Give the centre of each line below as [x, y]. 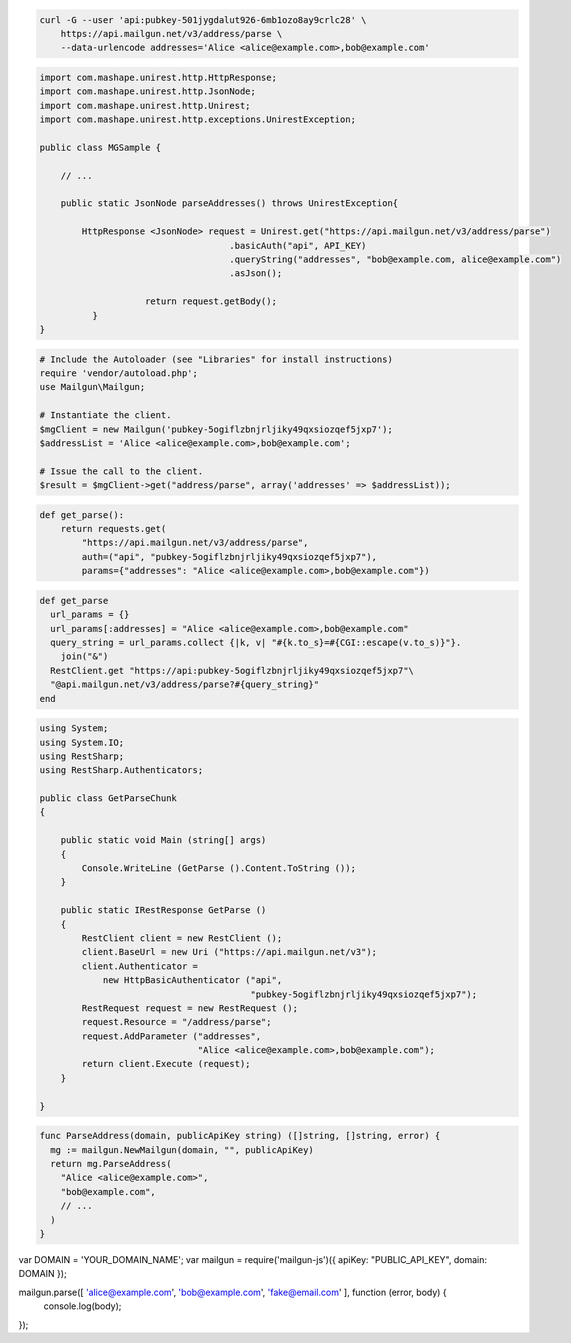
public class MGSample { [100, 147]
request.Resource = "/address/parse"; [176, 1022]
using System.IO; [82, 742]
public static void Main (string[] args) [163, 840]
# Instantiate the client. [105, 415]
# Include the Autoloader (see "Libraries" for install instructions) [216, 359]
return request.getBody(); [211, 301]
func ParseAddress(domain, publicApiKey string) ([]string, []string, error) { [240, 1136]
